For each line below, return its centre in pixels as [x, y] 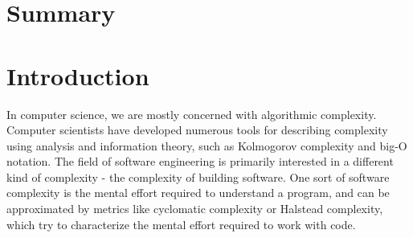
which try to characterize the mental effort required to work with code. [181, 224]
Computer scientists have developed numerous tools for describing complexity [197, 130]
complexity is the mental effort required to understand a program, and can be [198, 193]
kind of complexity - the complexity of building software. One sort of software [198, 176]
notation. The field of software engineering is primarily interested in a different [200, 161]
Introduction [78, 75]
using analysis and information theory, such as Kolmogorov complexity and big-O [207, 145]
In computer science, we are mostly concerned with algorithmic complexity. [192, 114]
